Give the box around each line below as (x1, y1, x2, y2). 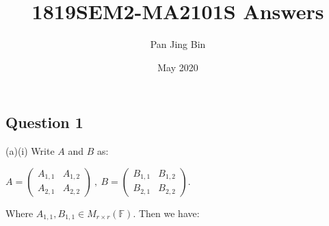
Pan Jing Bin (150, 37, 206, 51)
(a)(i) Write (5, 144, 55, 158)
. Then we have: (133, 205, 200, 220)
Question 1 (5, 112, 83, 133)
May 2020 (157, 60, 198, 74)
